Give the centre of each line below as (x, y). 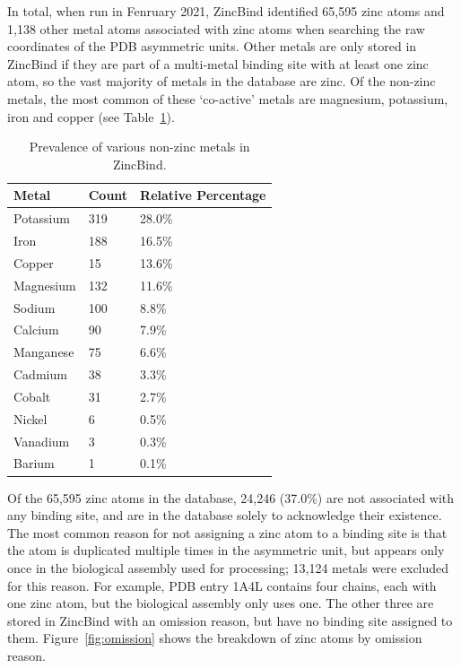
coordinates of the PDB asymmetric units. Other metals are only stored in (212, 46)
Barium (34, 463)
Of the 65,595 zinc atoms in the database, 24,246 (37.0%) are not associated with (231, 497)
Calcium (36, 330)
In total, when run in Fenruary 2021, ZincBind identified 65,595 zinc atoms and (226, 11)
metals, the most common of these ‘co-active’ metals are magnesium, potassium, (228, 98)
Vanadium (42, 441)
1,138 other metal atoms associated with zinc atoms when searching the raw (216, 28)
